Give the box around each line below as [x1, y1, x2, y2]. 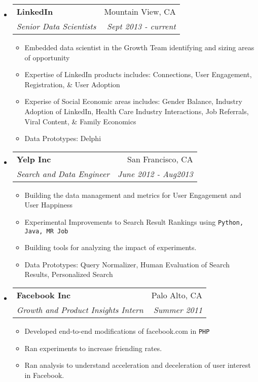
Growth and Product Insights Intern [16, 304, 143, 316]
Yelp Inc [16, 153, 51, 165]
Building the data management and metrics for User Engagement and [24, 189, 241, 200]
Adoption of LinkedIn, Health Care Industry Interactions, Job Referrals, [24, 106, 249, 116]
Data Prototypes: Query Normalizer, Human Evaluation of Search [24, 259, 230, 269]
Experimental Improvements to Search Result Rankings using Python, [24, 216, 244, 227]
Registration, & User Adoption [24, 79, 120, 89]
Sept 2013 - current [107, 20, 176, 32]
